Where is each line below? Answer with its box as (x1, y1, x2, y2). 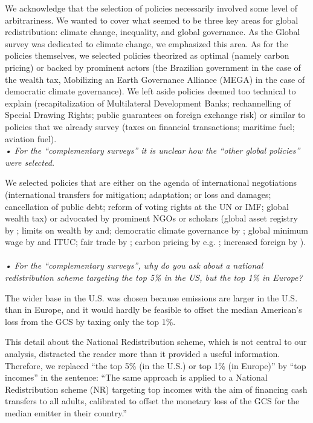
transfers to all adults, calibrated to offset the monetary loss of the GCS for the (5, 395, 300, 407)
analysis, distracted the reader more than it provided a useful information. (5, 347, 280, 360)
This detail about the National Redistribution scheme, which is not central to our (5, 335, 307, 348)
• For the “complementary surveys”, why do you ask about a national (5, 259, 263, 272)
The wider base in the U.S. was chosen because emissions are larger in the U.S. (5, 291, 298, 304)
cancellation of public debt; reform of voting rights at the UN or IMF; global (5, 200, 289, 212)
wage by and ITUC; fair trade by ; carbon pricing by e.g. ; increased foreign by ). (5, 235, 306, 248)
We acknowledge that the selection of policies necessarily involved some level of (5, 2, 298, 14)
